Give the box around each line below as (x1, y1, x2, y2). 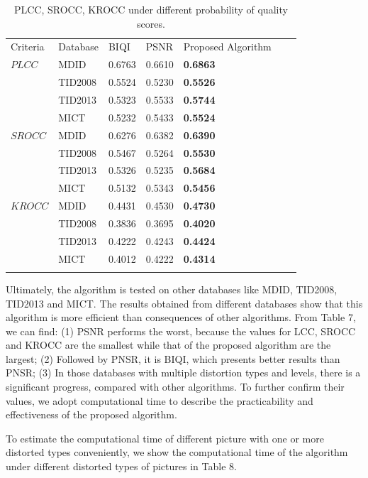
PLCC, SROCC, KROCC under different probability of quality (13, 2, 288, 16)
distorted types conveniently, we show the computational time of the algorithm (6, 445, 348, 460)
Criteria (11, 39, 45, 54)
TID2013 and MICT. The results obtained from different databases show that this (6, 295, 363, 310)
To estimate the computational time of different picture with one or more (6, 430, 324, 445)
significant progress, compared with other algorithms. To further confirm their (6, 379, 345, 394)
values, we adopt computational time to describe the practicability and (6, 393, 313, 408)
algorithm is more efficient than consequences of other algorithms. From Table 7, (6, 310, 356, 325)
